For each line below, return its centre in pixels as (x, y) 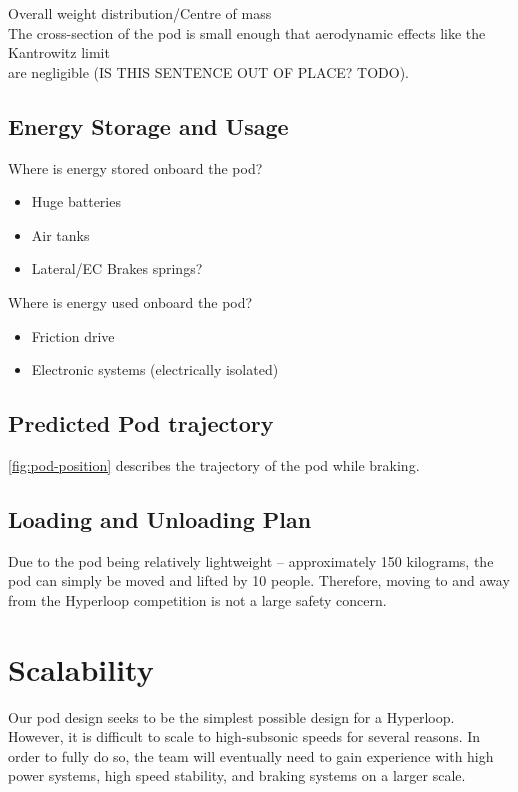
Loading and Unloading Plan (160, 518)
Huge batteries (76, 201)
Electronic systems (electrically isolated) (155, 369)
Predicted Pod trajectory (141, 423)
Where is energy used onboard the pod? (130, 301)
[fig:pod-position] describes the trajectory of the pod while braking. (214, 464)
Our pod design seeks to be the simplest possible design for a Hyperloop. (231, 716)
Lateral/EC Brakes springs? (117, 268)
